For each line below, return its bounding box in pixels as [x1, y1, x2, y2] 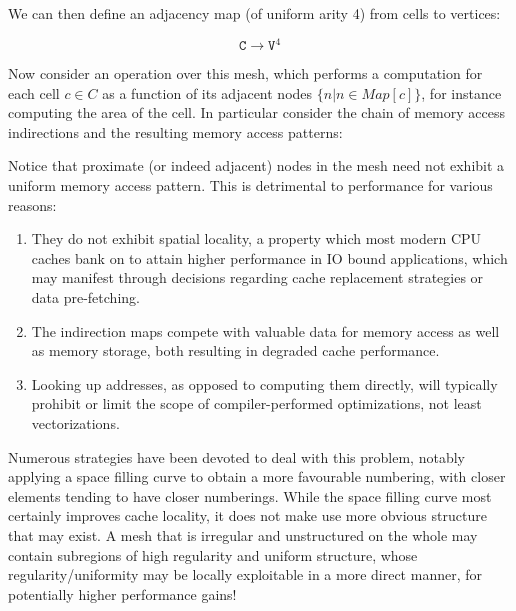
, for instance [421, 82, 502, 103]
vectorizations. [31, 413, 120, 433]
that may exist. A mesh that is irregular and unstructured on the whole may [8, 524, 478, 545]
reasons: [8, 194, 57, 215]
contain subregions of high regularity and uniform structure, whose [8, 544, 418, 565]
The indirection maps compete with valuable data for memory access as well [31, 320, 500, 341]
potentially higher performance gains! [8, 583, 237, 604]
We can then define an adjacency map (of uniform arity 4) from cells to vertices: [8, 3, 501, 23]
